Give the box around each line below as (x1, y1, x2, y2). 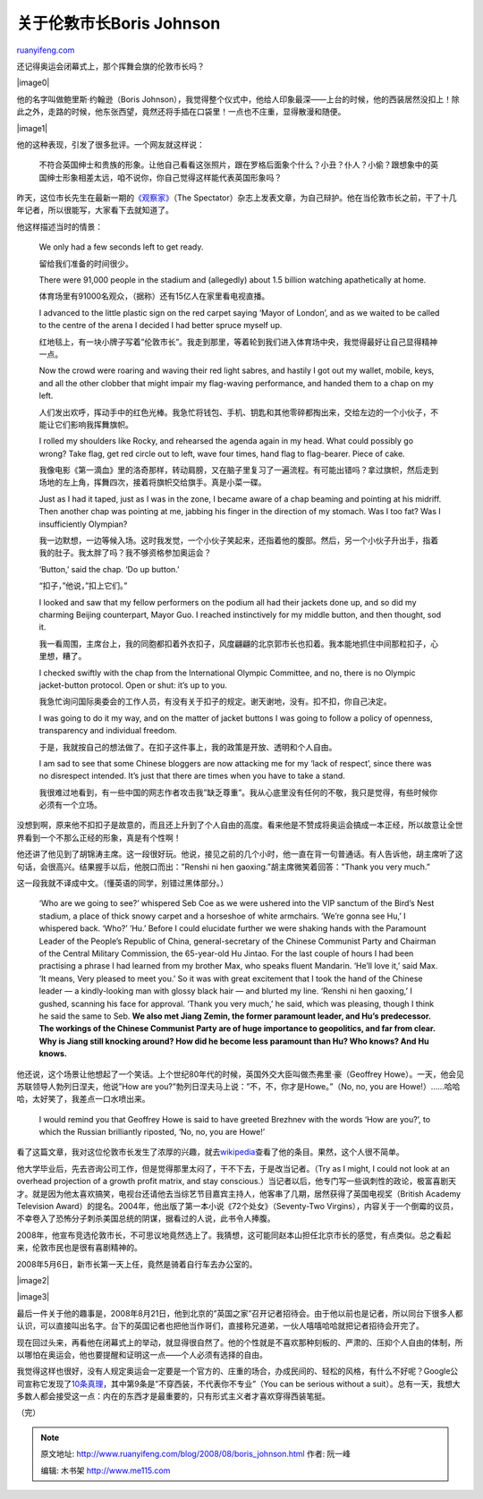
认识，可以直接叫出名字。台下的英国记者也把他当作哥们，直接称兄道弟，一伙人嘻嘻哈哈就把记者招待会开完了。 (16, 1320, 424, 1332)
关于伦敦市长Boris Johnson (16, 13, 221, 33)
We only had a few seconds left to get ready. (38, 241, 204, 252)
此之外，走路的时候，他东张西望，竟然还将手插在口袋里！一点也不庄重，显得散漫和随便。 (16, 106, 346, 117)
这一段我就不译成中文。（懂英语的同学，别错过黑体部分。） (16, 877, 228, 889)
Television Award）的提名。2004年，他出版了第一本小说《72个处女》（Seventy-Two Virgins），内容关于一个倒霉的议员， (16, 1201, 459, 1212)
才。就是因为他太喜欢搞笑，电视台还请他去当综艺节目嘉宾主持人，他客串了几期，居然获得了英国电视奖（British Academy (16, 1188, 461, 1198)
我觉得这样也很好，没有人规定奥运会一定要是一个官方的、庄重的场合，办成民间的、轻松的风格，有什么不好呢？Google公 (16, 1366, 459, 1376)
